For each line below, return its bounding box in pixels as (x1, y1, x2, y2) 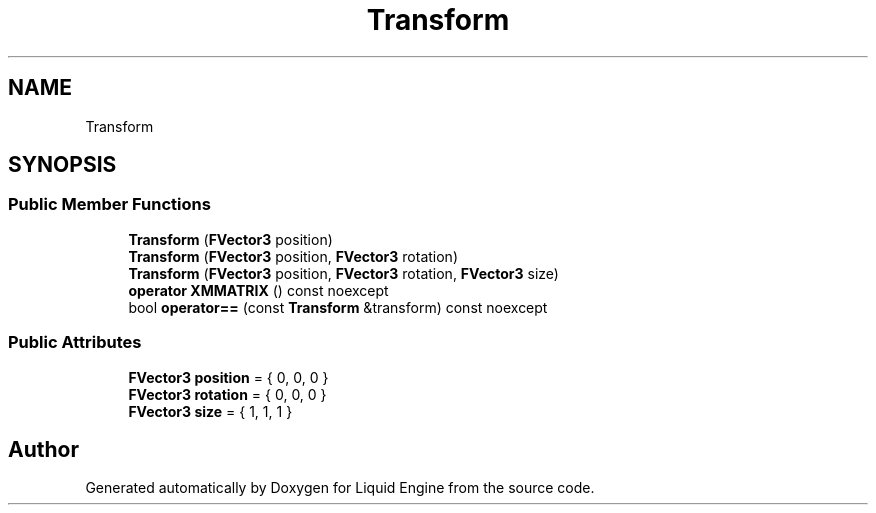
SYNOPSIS (8, 152, 117, 178)
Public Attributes (8, 332, 142, 353)
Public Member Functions (8, 194, 211, 215)
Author (8, 436, 79, 462)
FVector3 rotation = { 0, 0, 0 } (128, 385, 327, 403)
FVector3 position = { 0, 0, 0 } (128, 368, 329, 386)
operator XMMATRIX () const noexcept (128, 281, 389, 299)
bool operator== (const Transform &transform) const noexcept (128, 298, 548, 316)
